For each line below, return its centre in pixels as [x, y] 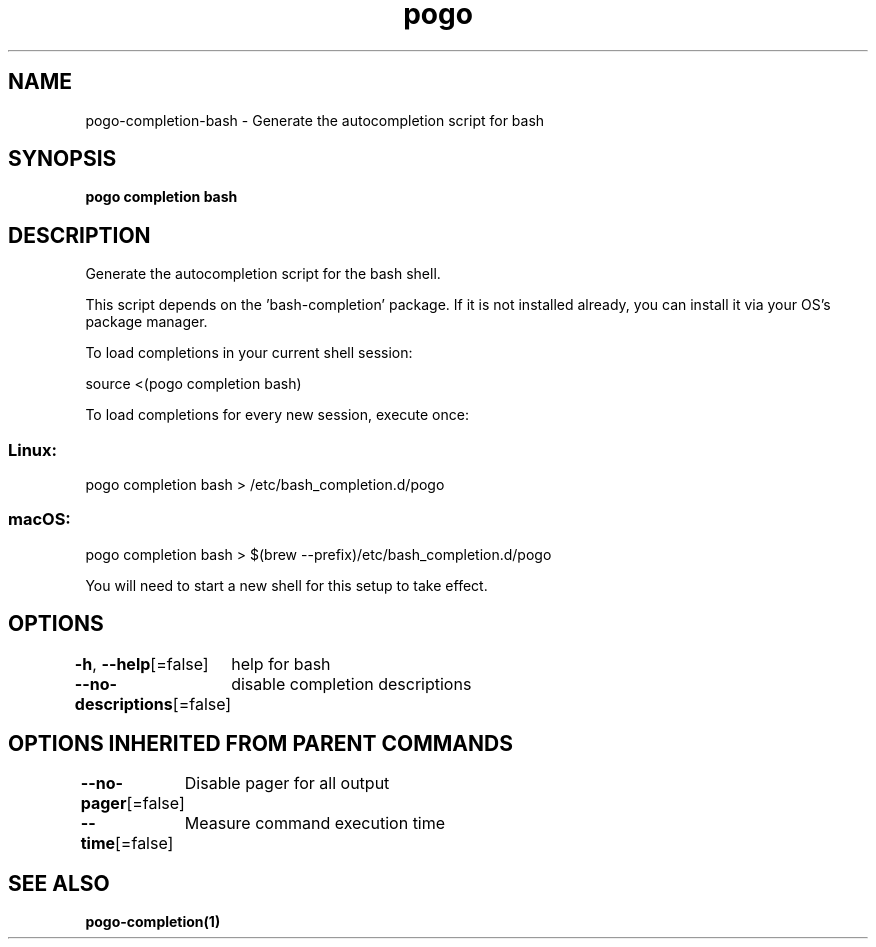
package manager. [146, 322]
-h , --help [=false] [141, 663]
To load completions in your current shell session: [249, 353]
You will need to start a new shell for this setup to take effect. [286, 585]
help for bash [281, 663]
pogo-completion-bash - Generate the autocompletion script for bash [315, 120]
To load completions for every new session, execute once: [277, 415]
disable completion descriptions [351, 683]
